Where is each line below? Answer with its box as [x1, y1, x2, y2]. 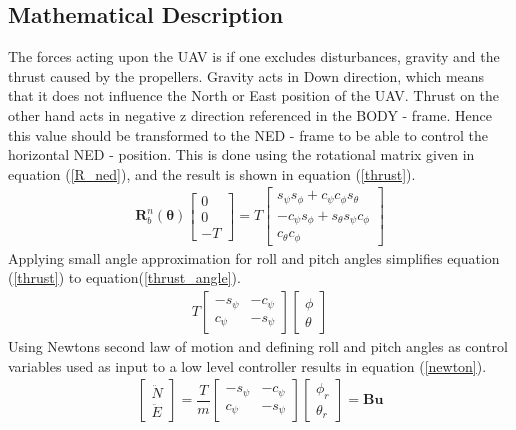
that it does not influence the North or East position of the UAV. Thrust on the [8, 85, 500, 106]
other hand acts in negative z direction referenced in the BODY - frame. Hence [8, 104, 493, 125]
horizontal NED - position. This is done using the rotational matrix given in [8, 144, 475, 165]
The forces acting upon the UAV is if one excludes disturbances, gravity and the [8, 46, 500, 67]
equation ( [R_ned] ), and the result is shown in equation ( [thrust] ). [8, 163, 416, 184]
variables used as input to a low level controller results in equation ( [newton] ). [8, 355, 487, 376]
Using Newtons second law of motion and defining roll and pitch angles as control [8, 336, 508, 357]
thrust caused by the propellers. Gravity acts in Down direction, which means [8, 65, 485, 86]
